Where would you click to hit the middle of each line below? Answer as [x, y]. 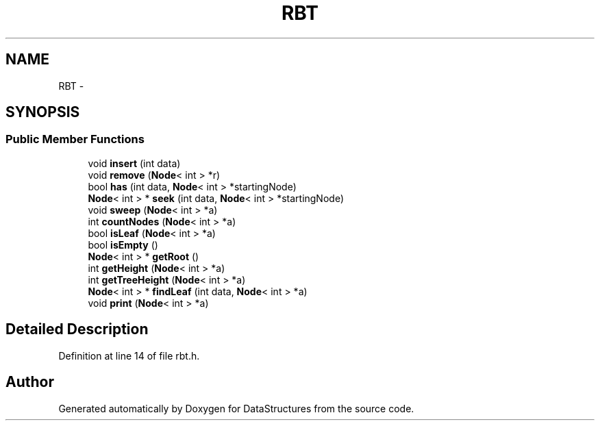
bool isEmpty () [123, 245]
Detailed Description [77, 329]
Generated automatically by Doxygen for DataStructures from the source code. [236, 408]
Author [30, 382]
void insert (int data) [134, 163]
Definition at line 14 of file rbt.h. [129, 355]
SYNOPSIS [43, 112]
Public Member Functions [75, 139]
